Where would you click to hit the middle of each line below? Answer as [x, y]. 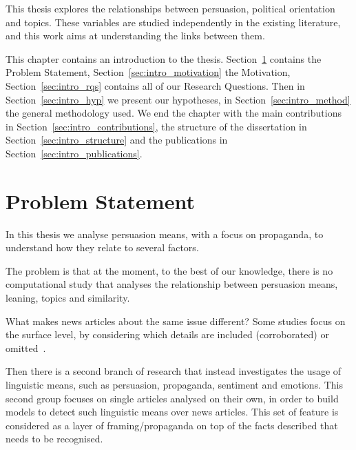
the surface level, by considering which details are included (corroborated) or [167, 334]
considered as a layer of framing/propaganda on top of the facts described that [172, 425]
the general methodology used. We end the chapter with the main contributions [174, 113]
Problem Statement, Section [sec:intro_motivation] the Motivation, [148, 72]
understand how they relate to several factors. [102, 247]
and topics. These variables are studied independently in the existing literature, [173, 22]
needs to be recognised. [54, 439]
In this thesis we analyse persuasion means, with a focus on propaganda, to [165, 234]
